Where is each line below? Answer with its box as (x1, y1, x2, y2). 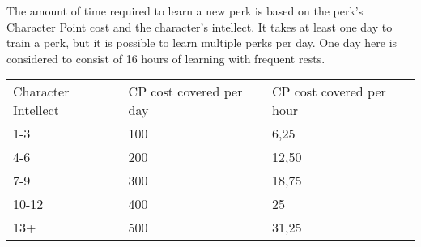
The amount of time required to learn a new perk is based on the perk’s (6, 2, 364, 19)
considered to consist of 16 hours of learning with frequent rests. (6, 49, 325, 66)
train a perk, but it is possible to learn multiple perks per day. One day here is (6, 34, 398, 51)
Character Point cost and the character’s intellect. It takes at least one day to (6, 18, 393, 35)
